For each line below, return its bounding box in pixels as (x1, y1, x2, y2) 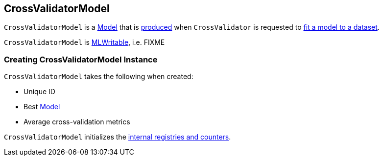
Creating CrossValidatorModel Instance (4, 54, 158, 64)
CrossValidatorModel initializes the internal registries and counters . (4, 133, 231, 141)
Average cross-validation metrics (24, 118, 130, 126)
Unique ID (24, 87, 55, 96)
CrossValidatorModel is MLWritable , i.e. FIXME (4, 38, 165, 47)
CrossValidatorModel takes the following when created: (4, 72, 193, 81)
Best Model (24, 102, 60, 111)
